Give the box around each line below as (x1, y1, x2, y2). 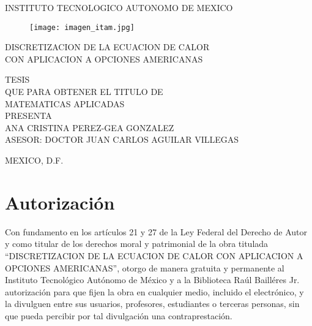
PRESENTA (5, 109, 52, 122)
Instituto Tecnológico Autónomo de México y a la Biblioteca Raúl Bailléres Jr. (5, 273, 300, 286)
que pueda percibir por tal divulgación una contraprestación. (5, 309, 232, 322)
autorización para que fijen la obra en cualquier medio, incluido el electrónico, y (5, 285, 304, 298)
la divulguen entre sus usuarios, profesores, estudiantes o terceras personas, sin (5, 297, 300, 310)
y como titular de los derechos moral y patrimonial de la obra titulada (5, 237, 269, 250)
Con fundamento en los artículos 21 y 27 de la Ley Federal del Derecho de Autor (5, 225, 307, 238)
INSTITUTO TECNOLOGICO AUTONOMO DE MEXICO (5, 1, 233, 13)
